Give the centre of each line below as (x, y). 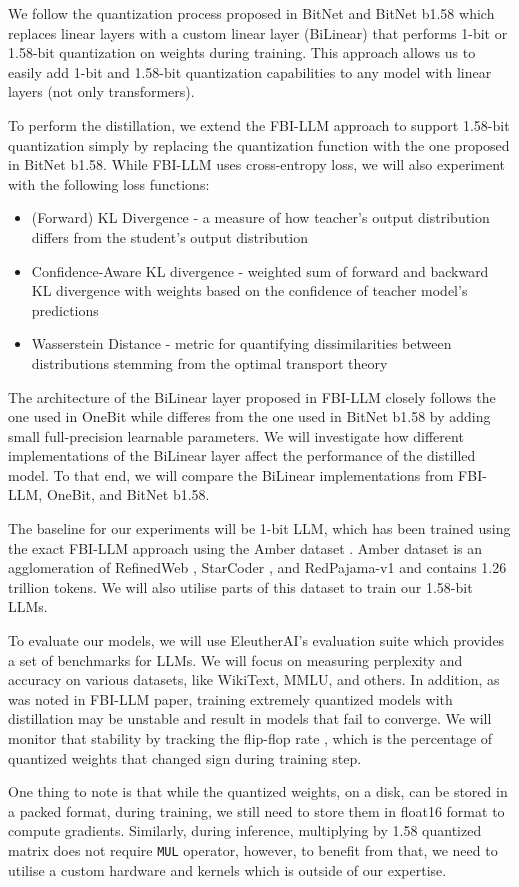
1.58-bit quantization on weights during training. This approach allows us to (242, 52)
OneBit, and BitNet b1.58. (128, 494)
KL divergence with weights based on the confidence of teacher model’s (249, 290)
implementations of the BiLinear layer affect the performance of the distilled (242, 455)
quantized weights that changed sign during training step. (185, 757)
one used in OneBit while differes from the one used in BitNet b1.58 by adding (249, 416)
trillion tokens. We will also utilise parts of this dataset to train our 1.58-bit (240, 586)
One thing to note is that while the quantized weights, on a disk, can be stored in (258, 791)
